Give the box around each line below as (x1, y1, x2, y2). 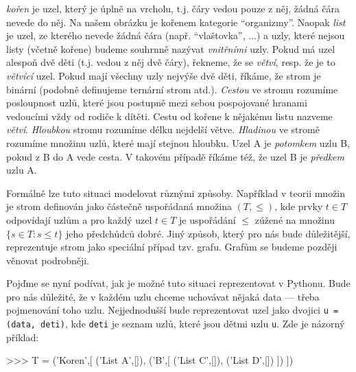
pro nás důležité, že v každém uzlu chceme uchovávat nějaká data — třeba (6, 289, 320, 303)
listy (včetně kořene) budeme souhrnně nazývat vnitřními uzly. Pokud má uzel (6, 41, 335, 56)
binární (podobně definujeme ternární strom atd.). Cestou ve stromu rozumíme (6, 82, 338, 96)
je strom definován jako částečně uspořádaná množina (6, 199, 232, 213)
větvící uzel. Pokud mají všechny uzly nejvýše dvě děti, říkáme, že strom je (6, 68, 321, 82)
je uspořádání (179, 212, 236, 226)
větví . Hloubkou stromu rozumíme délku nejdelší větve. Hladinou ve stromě (6, 122, 320, 137)
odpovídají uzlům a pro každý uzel (6, 212, 152, 226)
